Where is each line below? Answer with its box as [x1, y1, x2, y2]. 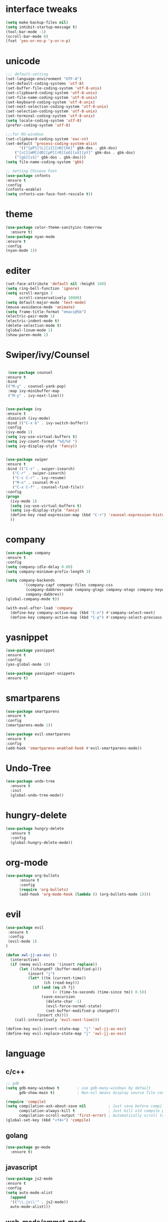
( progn [5, 494, 19, 499]
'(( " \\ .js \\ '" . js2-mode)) [10, 1200, 69, 1205]
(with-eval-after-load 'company [5, 606, 73, 611]
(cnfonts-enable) [5, 187, 42, 192]
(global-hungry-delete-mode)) [10, 840, 73, 845]
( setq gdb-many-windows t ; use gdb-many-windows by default [5, 1085, 151, 1090]
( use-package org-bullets [5, 873, 59, 878]
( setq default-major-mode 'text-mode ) [5, 300, 86, 305]
